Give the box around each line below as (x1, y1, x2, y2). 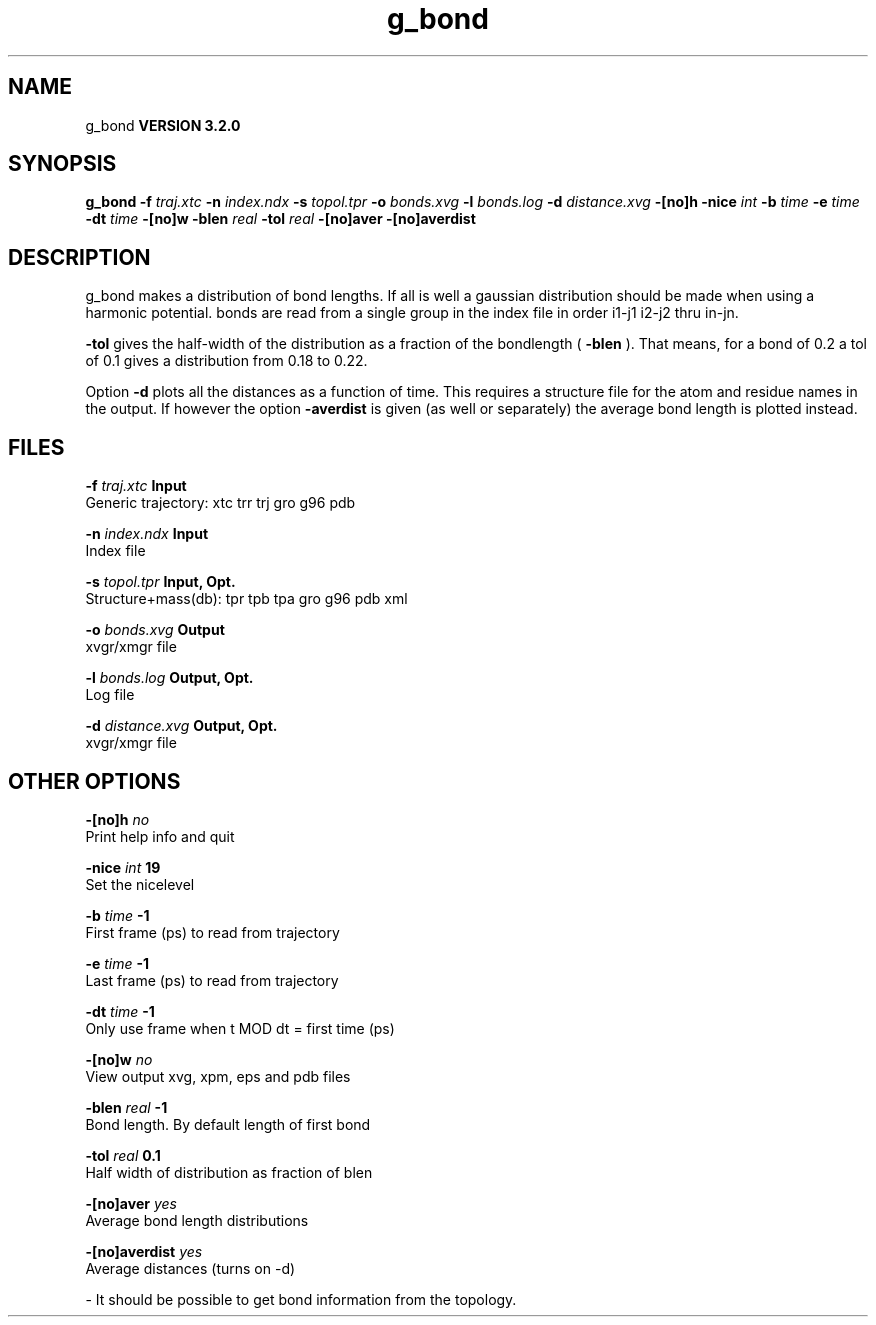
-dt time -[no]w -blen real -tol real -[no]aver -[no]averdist (85, 210, 476, 228)
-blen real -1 (85, 1098, 168, 1116)
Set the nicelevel (85, 875, 195, 893)
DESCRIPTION (8, 244, 151, 270)
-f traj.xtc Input (85, 477, 187, 495)
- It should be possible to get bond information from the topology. (85, 1290, 517, 1308)
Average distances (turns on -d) (85, 1259, 296, 1277)
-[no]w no (85, 1050, 153, 1068)
